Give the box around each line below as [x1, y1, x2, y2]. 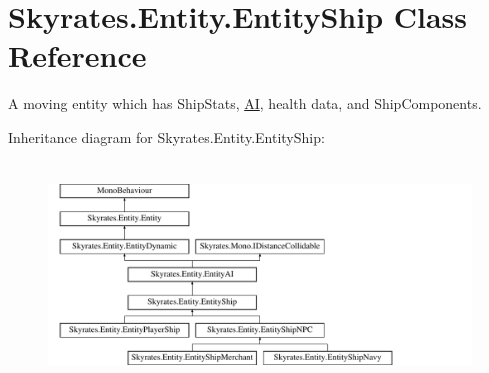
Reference [8, 35, 147, 76]
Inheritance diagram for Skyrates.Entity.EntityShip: [8, 126, 325, 147]
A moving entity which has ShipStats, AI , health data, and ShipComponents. [8, 93, 482, 114]
